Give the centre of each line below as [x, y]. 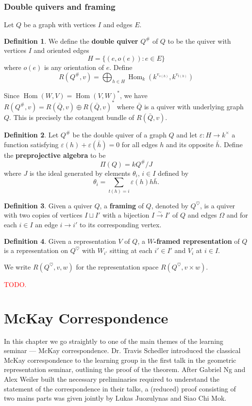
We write [17, 266]
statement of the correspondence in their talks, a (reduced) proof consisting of [120, 388]
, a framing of [122, 205]
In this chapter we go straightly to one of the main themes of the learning [114, 341]
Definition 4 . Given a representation [60, 241]
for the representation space [117, 266]
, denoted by [170, 205]
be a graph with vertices [60, 25]
